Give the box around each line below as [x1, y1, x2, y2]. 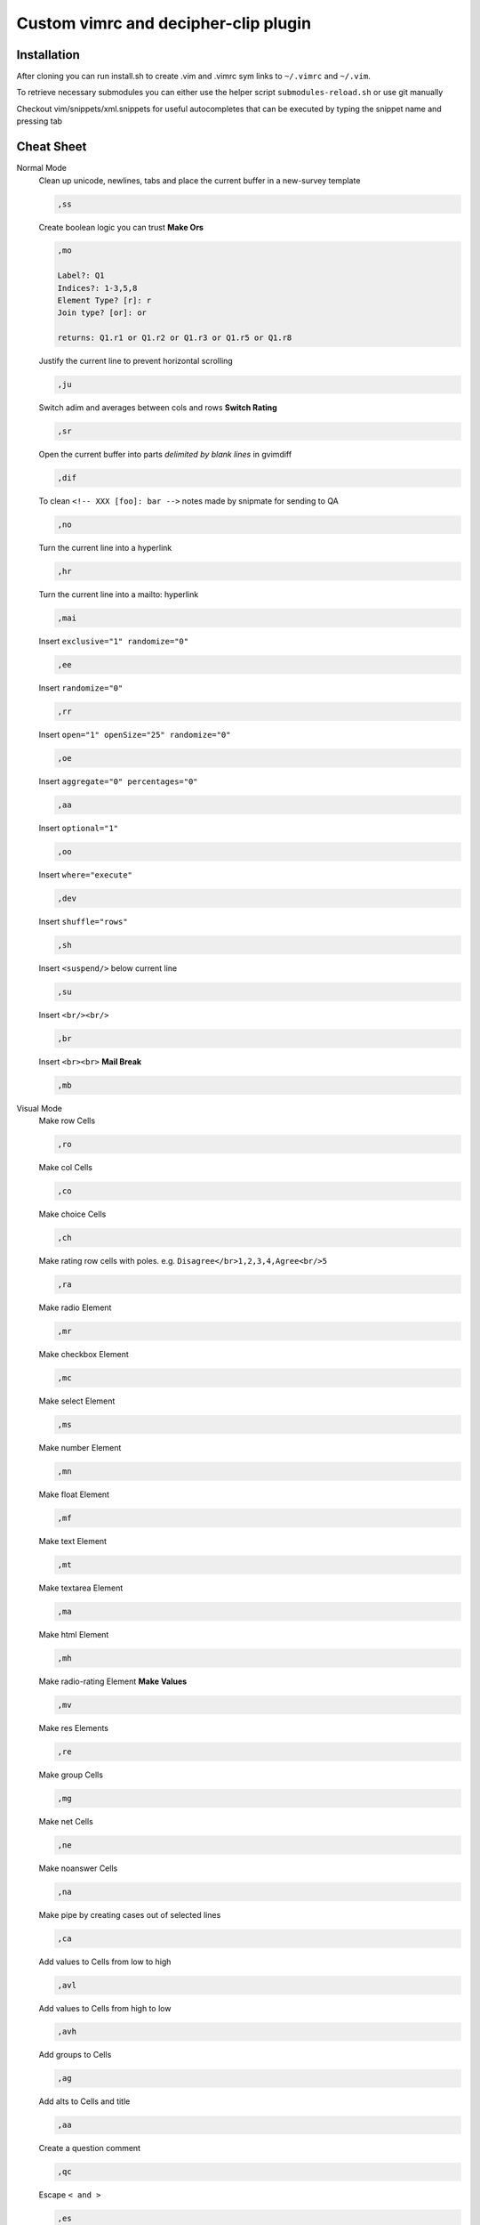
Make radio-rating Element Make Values [38, 1676, 188, 1687]
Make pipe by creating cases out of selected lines [38, 1909, 221, 1920]
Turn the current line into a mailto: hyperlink [38, 589, 199, 600]
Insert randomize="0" [38, 682, 124, 693]
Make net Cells [38, 1816, 93, 1826]
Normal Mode [16, 163, 67, 174]
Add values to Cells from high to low [38, 2002, 172, 2013]
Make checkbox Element [38, 1348, 129, 1359]
